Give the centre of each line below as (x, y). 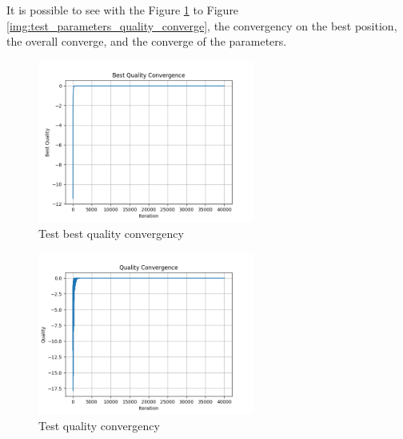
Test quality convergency (99, 425)
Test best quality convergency (111, 233)
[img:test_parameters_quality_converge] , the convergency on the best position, (202, 25)
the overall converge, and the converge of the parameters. (147, 41)
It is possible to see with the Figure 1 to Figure (123, 10)
